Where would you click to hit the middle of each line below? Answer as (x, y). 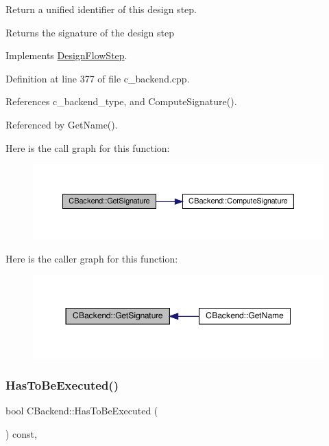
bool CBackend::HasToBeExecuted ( (82, 411)
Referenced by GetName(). (62, 124)
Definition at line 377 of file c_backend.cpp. (98, 78)
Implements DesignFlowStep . (66, 55)
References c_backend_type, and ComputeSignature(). (121, 101)
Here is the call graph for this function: (88, 147)
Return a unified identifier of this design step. (101, 9)
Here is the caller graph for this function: (92, 258)
